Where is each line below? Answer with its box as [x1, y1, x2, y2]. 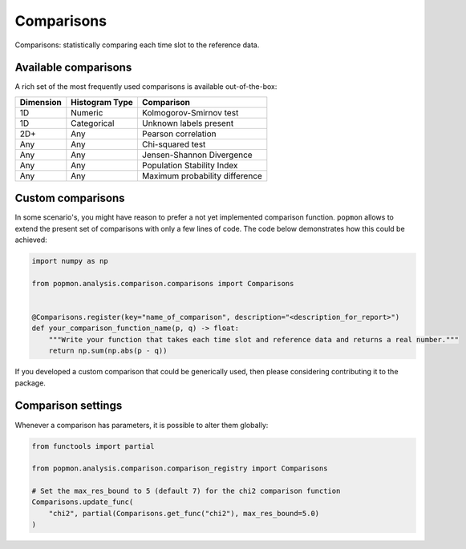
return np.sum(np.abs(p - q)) [48, 346, 168, 356]
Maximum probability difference [141, 170, 262, 181]
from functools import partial [31, 442, 156, 450]
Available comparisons [14, 61, 132, 75]
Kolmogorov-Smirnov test [141, 107, 239, 118]
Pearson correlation [141, 128, 217, 139]
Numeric [71, 107, 103, 118]
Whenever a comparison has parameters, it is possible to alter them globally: [14, 420, 269, 430]
